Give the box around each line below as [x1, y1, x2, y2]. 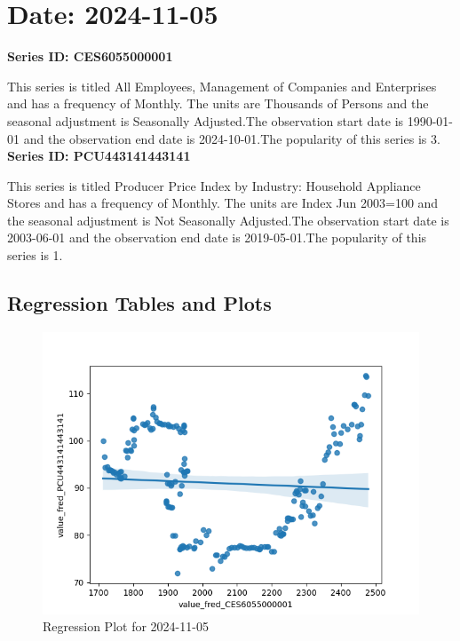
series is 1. [7, 246, 63, 265]
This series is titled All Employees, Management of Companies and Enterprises [7, 76, 437, 95]
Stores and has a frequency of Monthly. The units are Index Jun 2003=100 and [7, 194, 439, 212]
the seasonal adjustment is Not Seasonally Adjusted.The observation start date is [7, 210, 449, 229]
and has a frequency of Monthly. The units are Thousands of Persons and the [7, 94, 429, 113]
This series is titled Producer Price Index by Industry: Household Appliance [7, 176, 421, 194]
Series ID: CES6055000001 [7, 47, 173, 66]
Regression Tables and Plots [7, 289, 272, 317]
